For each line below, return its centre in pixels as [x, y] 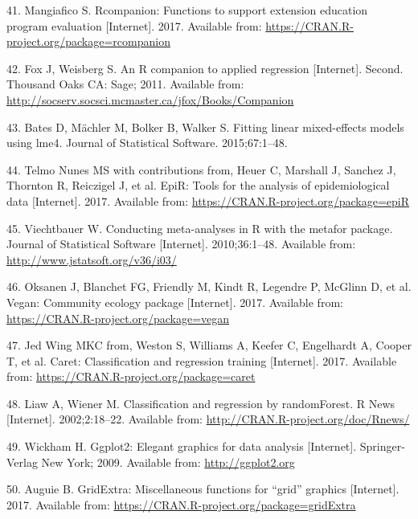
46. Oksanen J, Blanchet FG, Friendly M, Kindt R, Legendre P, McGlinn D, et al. [209, 286]
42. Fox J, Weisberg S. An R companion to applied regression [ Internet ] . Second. [205, 68]
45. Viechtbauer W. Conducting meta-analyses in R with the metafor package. [200, 228]
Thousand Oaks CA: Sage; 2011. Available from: [125, 84]
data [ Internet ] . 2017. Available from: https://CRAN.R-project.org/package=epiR [208, 200]
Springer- [382, 446]
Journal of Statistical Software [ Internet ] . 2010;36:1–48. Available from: [181, 244]
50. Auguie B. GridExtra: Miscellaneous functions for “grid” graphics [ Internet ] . [203, 489]
